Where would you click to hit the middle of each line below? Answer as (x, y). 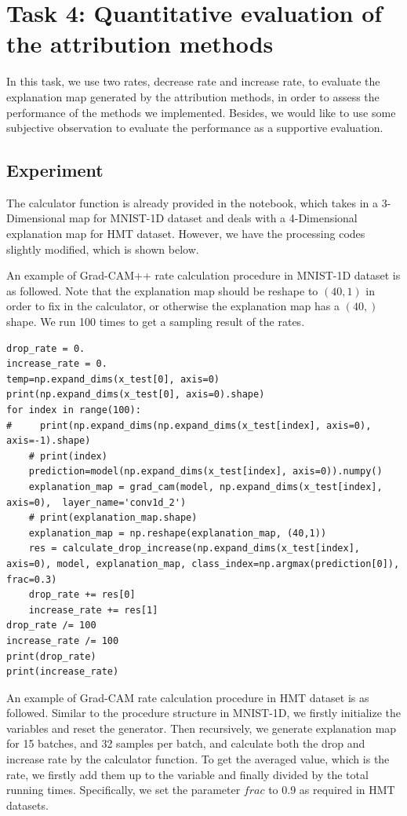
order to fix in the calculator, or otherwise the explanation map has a (173, 306)
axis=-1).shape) (49, 441)
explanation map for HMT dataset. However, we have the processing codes (186, 234)
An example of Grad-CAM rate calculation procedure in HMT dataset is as (188, 697)
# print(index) (68, 456)
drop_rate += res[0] (82, 595)
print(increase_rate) (63, 672)
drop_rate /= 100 (51, 626)
